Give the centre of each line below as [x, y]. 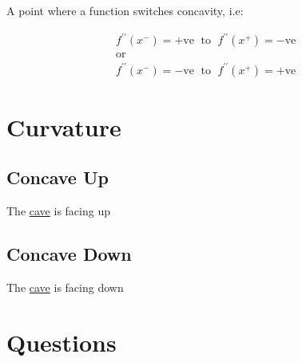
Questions [62, 342]
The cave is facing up [58, 211]
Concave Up [58, 177]
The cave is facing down [65, 287]
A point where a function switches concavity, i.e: [125, 10]
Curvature [64, 126]
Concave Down [69, 254]
